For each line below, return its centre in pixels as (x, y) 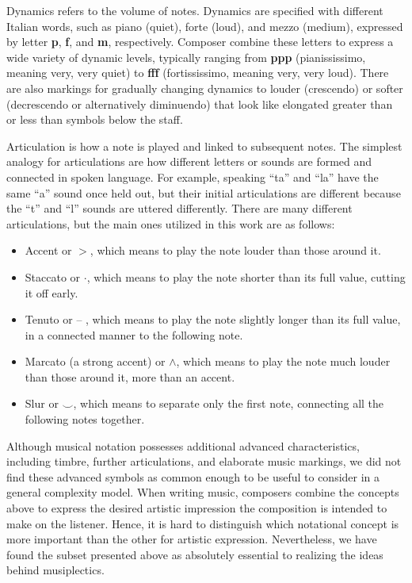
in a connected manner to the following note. (134, 334)
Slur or (42, 403)
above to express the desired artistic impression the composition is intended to (197, 508)
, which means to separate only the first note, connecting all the (229, 403)
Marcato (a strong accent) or (95, 361)
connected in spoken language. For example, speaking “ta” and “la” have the (193, 176)
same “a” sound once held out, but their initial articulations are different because (204, 192)
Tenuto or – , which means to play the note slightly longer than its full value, (213, 319)
